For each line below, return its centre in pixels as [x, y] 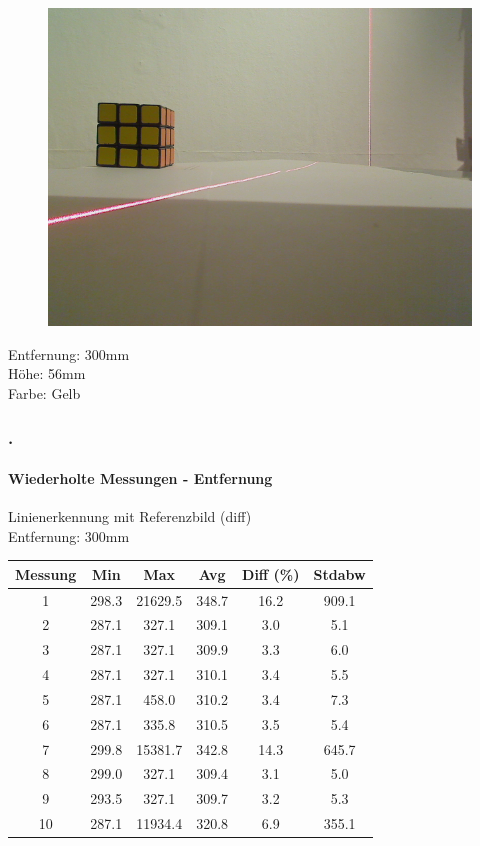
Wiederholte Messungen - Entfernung [140, 477]
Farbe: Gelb [44, 392]
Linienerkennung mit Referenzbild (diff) [130, 516]
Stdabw [339, 573]
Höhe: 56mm [47, 373]
